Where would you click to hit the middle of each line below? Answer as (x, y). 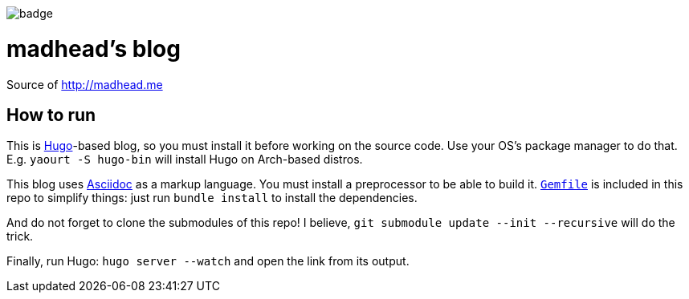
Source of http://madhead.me (85, 84)
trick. (20, 236)
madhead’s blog (94, 48)
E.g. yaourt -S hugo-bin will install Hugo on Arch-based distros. (185, 160)
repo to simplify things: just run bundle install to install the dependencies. (212, 198)
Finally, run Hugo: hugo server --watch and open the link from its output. (208, 261)
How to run (51, 115)
